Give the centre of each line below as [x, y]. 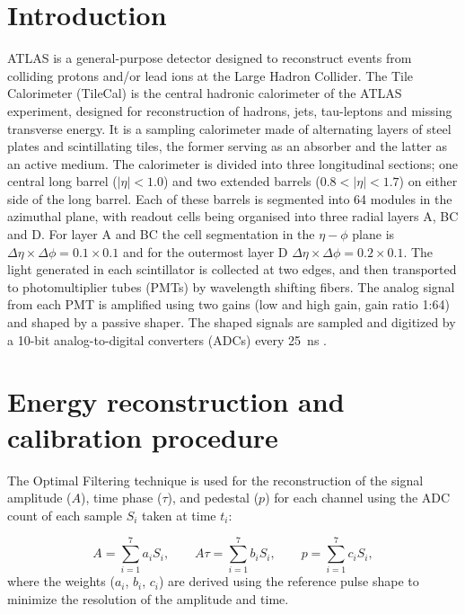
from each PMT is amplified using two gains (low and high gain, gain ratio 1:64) [228, 304]
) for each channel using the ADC [358, 498]
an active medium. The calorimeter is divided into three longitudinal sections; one [233, 163]
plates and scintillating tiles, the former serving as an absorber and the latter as [227, 146]
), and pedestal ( [213, 498]
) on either [428, 181]
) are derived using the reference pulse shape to [289, 581]
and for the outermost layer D [205, 251]
